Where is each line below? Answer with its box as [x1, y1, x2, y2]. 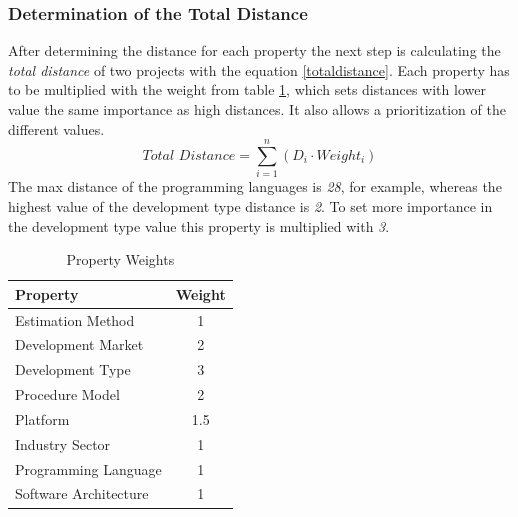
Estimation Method [15, 309, 135, 330]
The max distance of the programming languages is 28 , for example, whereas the [8, 176, 502, 197]
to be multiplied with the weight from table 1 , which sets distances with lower [8, 79, 486, 100]
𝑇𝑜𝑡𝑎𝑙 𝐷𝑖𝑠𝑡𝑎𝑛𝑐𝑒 [142, 148, 236, 163]
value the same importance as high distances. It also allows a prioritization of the [8, 99, 506, 119]
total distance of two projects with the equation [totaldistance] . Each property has [8, 59, 510, 80]
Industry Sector [15, 433, 111, 454]
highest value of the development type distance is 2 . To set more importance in [8, 195, 493, 216]
